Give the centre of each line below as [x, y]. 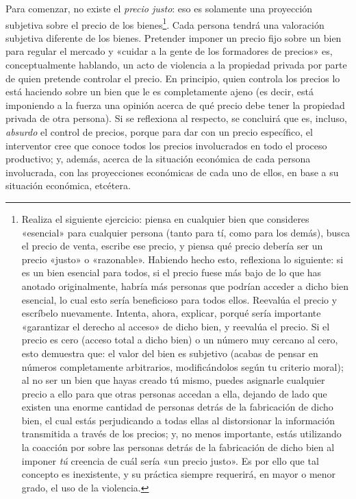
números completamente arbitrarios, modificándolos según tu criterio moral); [182, 366]
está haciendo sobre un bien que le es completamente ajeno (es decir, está [160, 92]
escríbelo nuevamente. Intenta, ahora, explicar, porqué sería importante [171, 313]
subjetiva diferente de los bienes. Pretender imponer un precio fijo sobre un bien [174, 37]
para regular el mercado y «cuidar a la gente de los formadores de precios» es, [169, 51]
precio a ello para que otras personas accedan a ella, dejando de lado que [174, 393]
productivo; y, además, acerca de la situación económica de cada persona [158, 159]
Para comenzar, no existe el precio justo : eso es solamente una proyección [159, 8]
